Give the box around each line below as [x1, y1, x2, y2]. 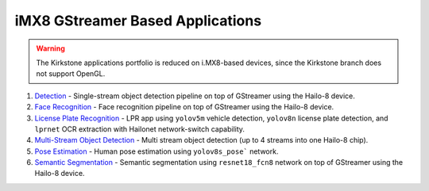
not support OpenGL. [36, 69, 106, 78]
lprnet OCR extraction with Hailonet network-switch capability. [34, 124, 245, 134]
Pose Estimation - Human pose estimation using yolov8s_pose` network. [34, 147, 279, 156]
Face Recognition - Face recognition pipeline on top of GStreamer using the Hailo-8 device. [34, 102, 334, 112]
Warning [36, 44, 65, 53]
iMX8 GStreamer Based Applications [14, 12, 262, 29]
